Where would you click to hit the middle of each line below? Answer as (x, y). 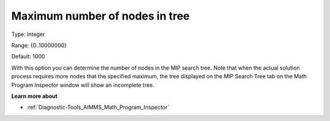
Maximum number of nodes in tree (101, 16)
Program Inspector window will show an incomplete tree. (83, 85)
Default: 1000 (28, 57)
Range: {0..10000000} (39, 45)
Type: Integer (28, 34)
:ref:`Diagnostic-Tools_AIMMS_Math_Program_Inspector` (98, 108)
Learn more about (35, 96)
